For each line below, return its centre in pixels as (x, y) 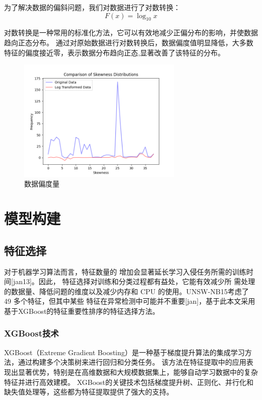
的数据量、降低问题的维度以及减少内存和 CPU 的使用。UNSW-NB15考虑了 (126, 291)
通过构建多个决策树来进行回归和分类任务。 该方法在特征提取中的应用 (132, 362)
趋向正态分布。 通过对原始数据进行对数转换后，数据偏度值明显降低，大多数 (129, 42)
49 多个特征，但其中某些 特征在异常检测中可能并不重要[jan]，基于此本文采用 (130, 301)
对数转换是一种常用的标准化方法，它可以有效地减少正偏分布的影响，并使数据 (131, 32)
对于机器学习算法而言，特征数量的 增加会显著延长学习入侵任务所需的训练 (125, 271)
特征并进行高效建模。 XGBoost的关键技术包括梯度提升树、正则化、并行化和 (129, 382)
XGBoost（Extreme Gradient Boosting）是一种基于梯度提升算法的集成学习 (124, 352)
